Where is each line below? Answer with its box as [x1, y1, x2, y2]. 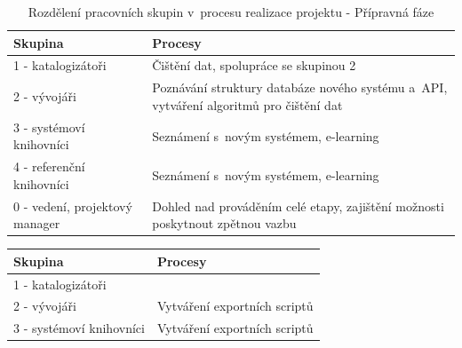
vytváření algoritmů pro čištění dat [152, 95, 343, 114]
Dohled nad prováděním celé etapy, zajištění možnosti [152, 196, 444, 215]
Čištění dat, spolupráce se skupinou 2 [152, 56, 356, 75]
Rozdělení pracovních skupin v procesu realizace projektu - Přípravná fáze [28, 3, 434, 20]
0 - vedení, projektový [13, 196, 132, 215]
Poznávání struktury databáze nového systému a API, [152, 78, 448, 97]
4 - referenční [13, 157, 85, 176]
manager [13, 214, 60, 233]
